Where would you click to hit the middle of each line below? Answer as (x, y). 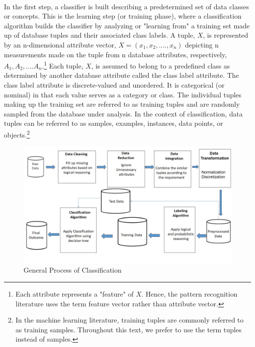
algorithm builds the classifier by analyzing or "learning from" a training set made (127, 25)
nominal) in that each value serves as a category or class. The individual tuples (123, 94)
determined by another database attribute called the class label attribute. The (122, 75)
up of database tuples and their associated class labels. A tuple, (100, 35)
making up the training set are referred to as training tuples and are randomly (122, 104)
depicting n (202, 44)
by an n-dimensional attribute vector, (60, 44)
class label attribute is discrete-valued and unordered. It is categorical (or (114, 85)
